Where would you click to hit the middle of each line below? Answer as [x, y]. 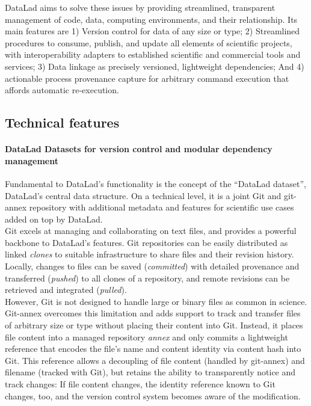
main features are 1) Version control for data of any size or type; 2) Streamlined [152, 31]
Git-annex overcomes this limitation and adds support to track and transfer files [153, 313]
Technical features [62, 122]
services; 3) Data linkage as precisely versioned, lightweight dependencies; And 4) [155, 66]
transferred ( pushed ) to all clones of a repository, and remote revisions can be [147, 278]
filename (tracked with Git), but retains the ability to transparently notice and [150, 372]
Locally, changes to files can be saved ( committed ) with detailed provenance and [152, 266]
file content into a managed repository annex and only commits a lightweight [146, 337]
